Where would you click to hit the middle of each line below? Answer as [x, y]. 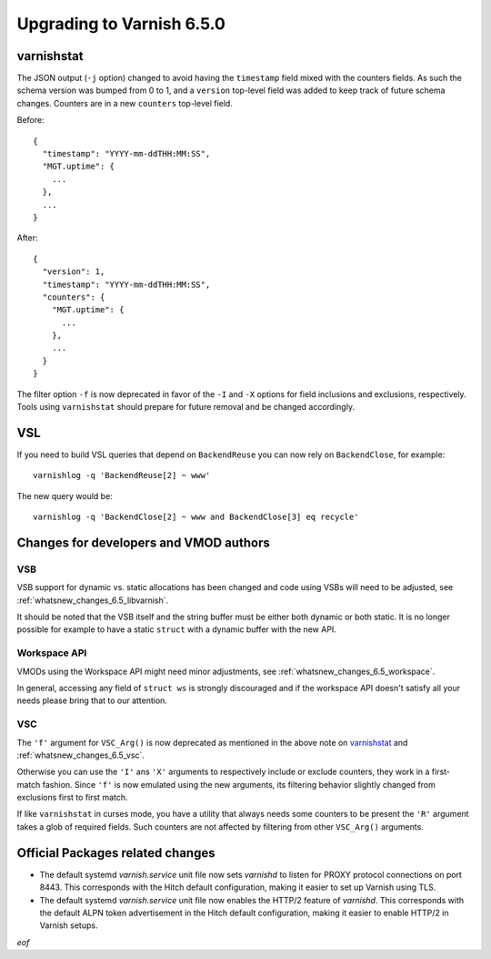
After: [27, 238]
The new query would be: [65, 495]
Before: [30, 120]
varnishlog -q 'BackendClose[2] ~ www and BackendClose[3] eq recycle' [196, 517]
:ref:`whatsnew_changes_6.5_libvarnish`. [93, 600]
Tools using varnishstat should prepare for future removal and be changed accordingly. [185, 407]
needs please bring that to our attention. [92, 700]
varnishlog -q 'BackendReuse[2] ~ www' [122, 475]
